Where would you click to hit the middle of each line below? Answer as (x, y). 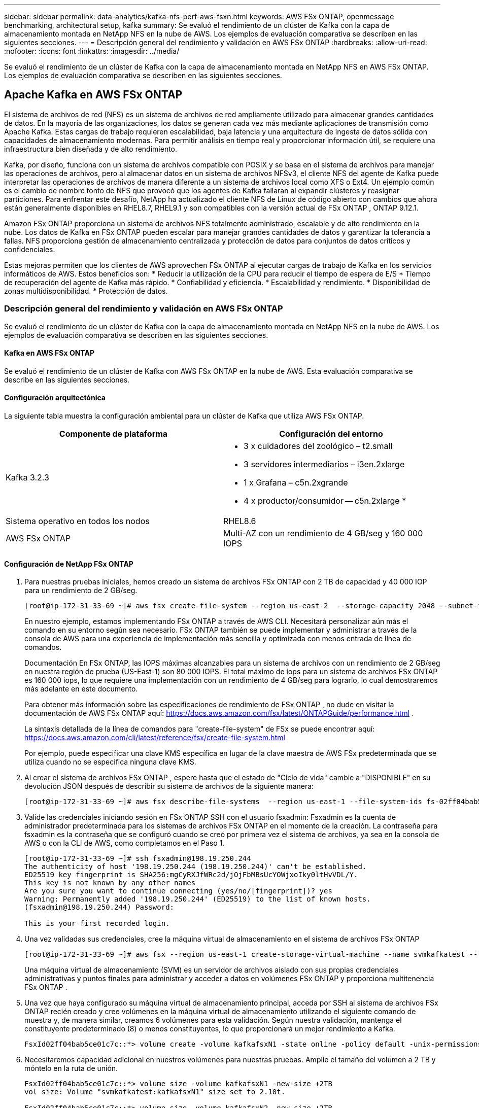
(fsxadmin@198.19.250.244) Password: (99, 907)
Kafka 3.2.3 (27, 478)
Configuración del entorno (331, 434)
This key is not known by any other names (110, 883)
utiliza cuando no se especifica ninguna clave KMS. (110, 762)
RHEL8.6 (240, 521)
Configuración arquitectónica (55, 398)
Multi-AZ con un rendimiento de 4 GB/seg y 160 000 (323, 533)
